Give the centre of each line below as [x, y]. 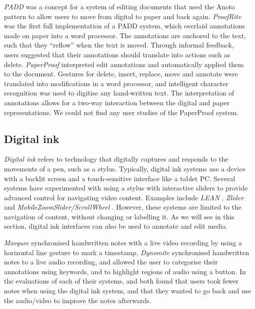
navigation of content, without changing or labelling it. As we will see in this [119, 216]
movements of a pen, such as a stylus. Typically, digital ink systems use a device [125, 168]
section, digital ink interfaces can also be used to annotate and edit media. [116, 226]
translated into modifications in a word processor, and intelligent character [116, 83]
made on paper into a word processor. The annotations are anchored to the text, [125, 35]
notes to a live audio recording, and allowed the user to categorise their [111, 262]
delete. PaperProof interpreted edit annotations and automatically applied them [124, 64]
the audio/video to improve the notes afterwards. [78, 300]
